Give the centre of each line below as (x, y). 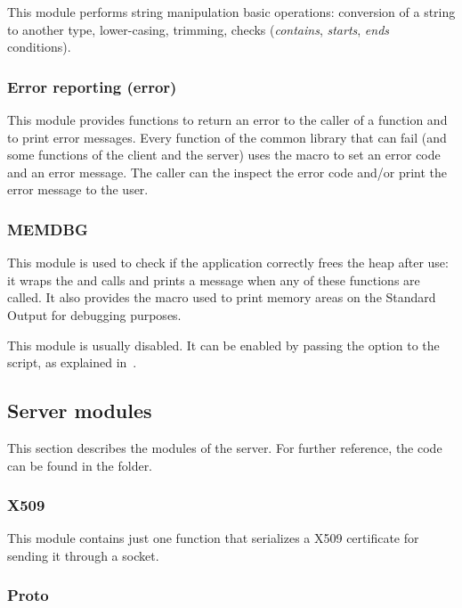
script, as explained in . (72, 362)
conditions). (39, 47)
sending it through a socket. (83, 555)
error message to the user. (78, 189)
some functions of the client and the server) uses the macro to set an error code (224, 155)
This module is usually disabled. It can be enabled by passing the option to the (223, 345)
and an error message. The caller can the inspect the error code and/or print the (227, 172)
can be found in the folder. (80, 465)
